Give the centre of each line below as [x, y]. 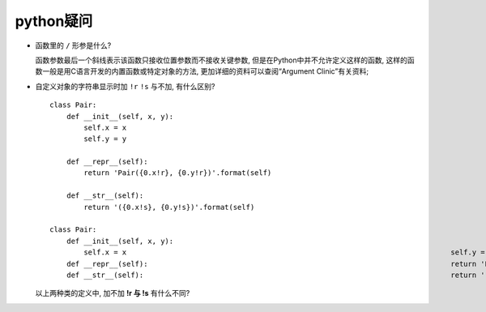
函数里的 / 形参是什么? [73, 45]
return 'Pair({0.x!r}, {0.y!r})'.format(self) [178, 173]
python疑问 [54, 21]
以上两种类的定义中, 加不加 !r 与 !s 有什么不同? [113, 293]
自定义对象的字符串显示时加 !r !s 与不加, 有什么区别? [125, 86]
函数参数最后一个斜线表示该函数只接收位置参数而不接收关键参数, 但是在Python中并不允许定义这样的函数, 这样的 [222, 60]
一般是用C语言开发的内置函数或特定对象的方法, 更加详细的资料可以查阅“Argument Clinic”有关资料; [205, 71]
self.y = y [105, 139]
